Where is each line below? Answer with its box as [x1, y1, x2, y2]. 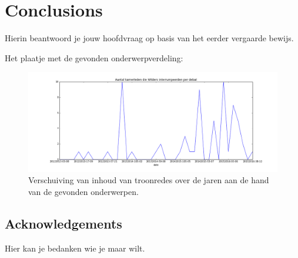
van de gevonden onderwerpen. [28, 185, 139, 197]
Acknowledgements [5, 214, 122, 232]
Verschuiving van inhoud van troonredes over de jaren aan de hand [28, 174, 269, 186]
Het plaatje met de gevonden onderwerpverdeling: [5, 51, 183, 64]
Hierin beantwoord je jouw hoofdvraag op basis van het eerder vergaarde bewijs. [5, 32, 294, 44]
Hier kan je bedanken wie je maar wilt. [5, 242, 145, 254]
